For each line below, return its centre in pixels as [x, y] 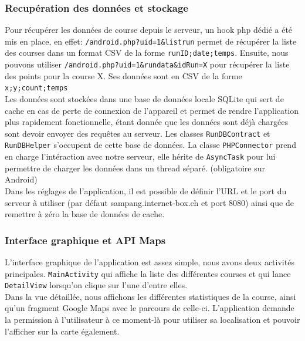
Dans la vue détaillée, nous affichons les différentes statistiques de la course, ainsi [150, 296]
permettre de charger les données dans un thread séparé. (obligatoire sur [135, 168]
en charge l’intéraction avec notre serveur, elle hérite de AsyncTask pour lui [140, 156]
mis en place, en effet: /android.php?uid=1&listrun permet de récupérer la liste [151, 41]
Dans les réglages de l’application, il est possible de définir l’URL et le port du [146, 190]
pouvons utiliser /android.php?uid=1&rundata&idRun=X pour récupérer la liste [147, 64]
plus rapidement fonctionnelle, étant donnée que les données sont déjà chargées [147, 122]
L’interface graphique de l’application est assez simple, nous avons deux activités [150, 261]
